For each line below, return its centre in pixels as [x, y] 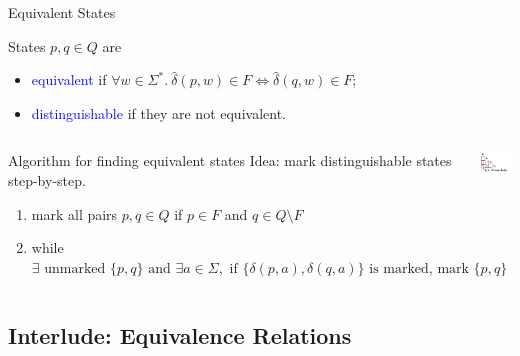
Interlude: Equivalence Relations [180, 334]
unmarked [75, 268]
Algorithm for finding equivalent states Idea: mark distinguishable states [230, 160]
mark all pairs [74, 213]
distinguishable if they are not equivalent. [158, 112]
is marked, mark [419, 268]
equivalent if [69, 79]
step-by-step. [47, 179]
